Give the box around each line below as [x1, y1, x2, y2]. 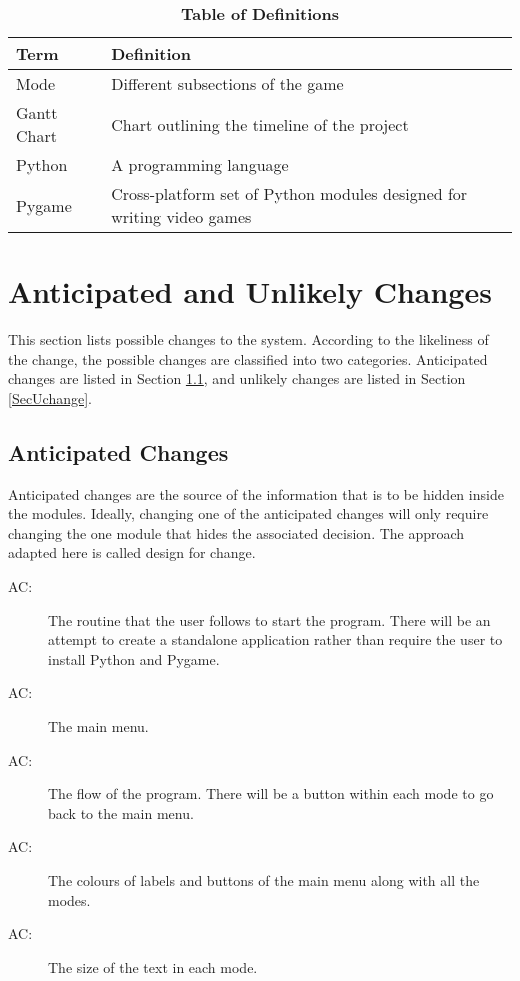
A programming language [111, 153, 289, 176]
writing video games [111, 205, 252, 228]
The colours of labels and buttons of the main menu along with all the [48, 870, 480, 891]
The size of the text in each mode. [48, 956, 258, 977]
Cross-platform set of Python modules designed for [111, 182, 468, 205]
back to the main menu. [48, 802, 194, 823]
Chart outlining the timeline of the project [111, 112, 409, 136]
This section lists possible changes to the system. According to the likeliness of [8, 329, 489, 350]
